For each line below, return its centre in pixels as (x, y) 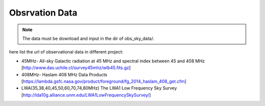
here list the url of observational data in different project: (66, 52)
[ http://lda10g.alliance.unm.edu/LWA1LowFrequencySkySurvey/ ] (86, 95)
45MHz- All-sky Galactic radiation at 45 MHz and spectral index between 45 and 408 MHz (113, 61)
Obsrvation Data (43, 13)
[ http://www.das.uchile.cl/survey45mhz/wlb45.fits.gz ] (76, 68)
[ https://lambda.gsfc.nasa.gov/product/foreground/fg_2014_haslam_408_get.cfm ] (104, 81)
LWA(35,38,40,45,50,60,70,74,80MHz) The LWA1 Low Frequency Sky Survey (99, 88)
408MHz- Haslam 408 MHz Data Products (64, 74)
